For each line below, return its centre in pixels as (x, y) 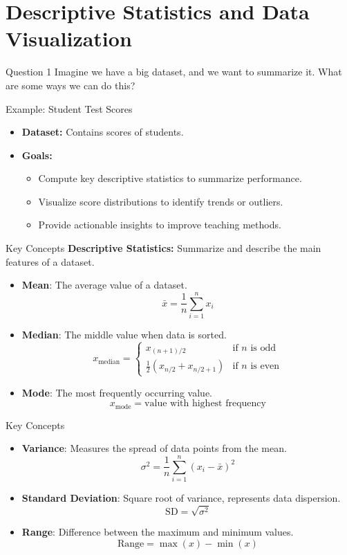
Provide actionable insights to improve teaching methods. (160, 225)
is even (265, 366)
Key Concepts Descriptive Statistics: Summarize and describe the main (163, 248)
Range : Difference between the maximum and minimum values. (158, 532)
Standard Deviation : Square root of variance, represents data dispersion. (181, 498)
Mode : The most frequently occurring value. (117, 392)
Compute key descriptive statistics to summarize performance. (170, 178)
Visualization (69, 38)
